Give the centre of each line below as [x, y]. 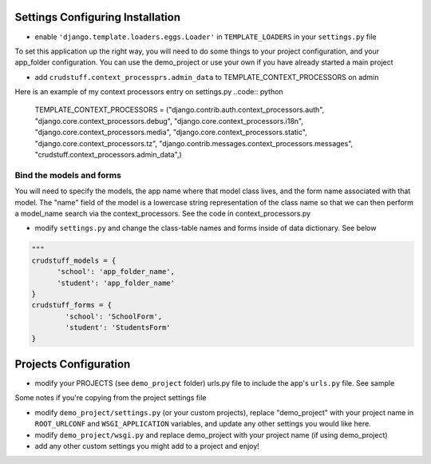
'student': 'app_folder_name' [116, 283]
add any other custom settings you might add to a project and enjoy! [147, 446]
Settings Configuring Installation [98, 17]
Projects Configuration [73, 364]
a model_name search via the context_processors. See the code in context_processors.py [163, 213]
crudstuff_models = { [74, 260]
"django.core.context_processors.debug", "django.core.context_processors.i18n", [169, 121]
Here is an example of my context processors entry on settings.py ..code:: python [149, 92]
